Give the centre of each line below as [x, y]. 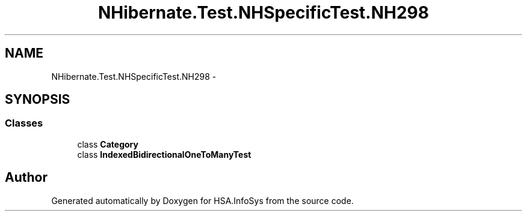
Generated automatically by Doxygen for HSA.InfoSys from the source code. [202, 200]
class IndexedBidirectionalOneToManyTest [164, 154]
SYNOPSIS [38, 100]
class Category [108, 144]
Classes [24, 123]
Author [26, 178]
